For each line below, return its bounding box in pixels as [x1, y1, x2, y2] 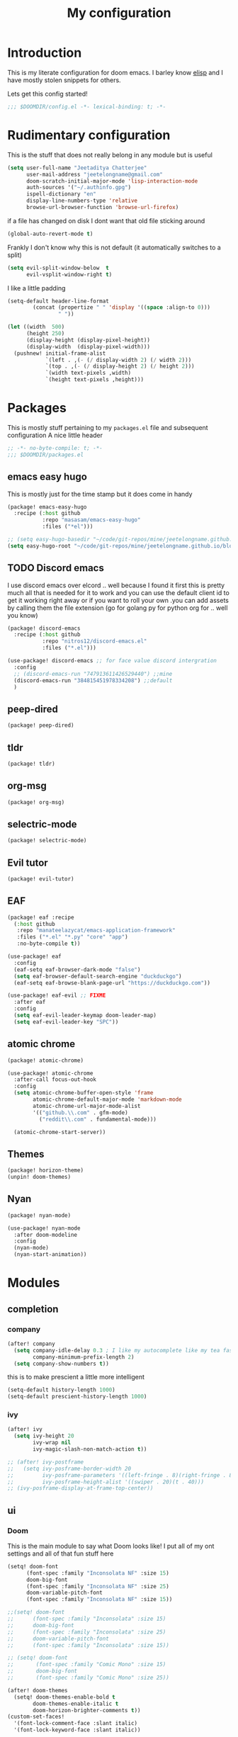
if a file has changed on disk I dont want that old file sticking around [7, 216, 205, 225]
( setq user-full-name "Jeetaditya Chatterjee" [7, 164, 147, 171]
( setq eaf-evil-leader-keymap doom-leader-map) [13, 1012, 157, 1019]
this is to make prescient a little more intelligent [7, 1373, 145, 1381]
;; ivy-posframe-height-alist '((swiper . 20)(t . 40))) [7, 1478, 204, 1486]
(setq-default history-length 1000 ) [7, 1386, 115, 1393]
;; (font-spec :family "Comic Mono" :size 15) [7, 1661, 166, 1668]
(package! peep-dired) [7, 722, 74, 729]
